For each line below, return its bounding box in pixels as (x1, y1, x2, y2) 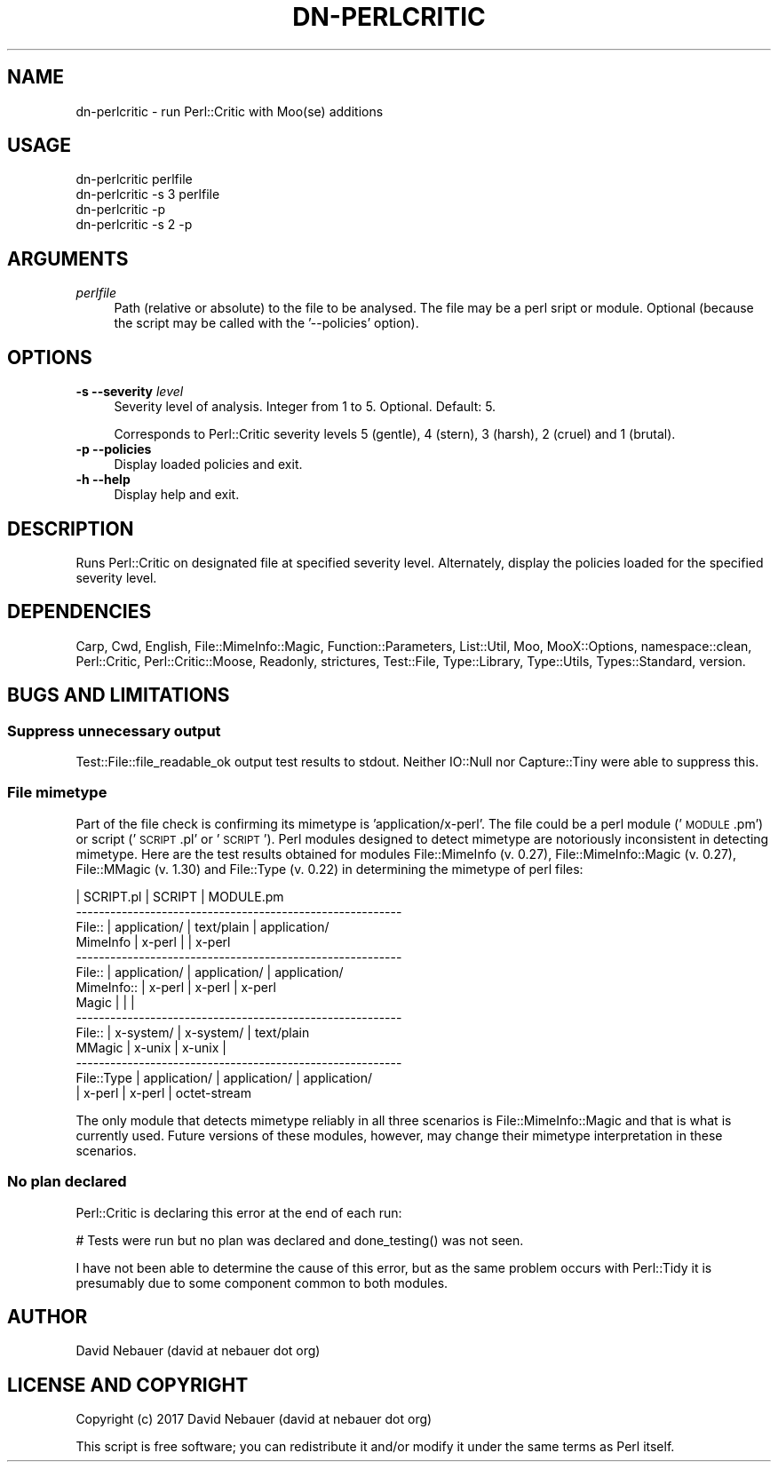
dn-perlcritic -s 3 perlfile (75, 187, 220, 202)
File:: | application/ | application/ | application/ (75, 964, 344, 980)
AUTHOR (7, 1305, 88, 1328)
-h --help (75, 472, 131, 488)
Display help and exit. (114, 487, 240, 503)
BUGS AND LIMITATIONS (7, 684, 230, 707)
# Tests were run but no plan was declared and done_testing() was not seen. (75, 1232, 524, 1248)
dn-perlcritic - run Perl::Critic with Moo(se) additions (75, 103, 384, 119)
